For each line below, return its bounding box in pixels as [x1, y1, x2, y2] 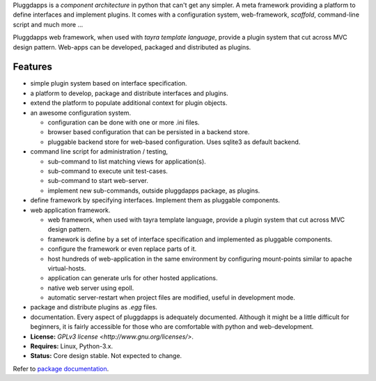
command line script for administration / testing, [30, 147, 169, 156]
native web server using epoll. [47, 284, 134, 292]
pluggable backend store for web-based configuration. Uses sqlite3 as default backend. [47, 138, 301, 146]
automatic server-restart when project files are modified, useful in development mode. [47, 293, 296, 302]
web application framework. [30, 206, 111, 214]
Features [13, 61, 52, 73]
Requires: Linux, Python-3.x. [30, 342, 113, 350]
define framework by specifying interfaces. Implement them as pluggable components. [30, 196, 281, 204]
